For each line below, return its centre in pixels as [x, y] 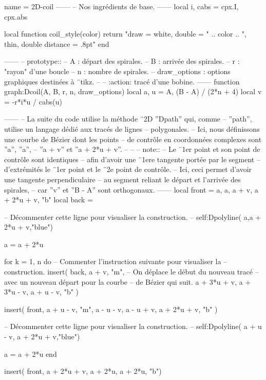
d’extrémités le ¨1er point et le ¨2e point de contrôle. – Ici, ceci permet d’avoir [128, 169]
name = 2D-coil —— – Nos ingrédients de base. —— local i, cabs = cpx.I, [121, 6]
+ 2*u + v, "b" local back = [49, 200]
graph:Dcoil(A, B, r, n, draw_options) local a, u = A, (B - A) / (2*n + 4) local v [133, 91]
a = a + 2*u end [31, 353]
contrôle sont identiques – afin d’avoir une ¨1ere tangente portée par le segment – [132, 159]
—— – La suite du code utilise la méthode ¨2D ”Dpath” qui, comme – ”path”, [128, 119]
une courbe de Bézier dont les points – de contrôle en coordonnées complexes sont [133, 139]
